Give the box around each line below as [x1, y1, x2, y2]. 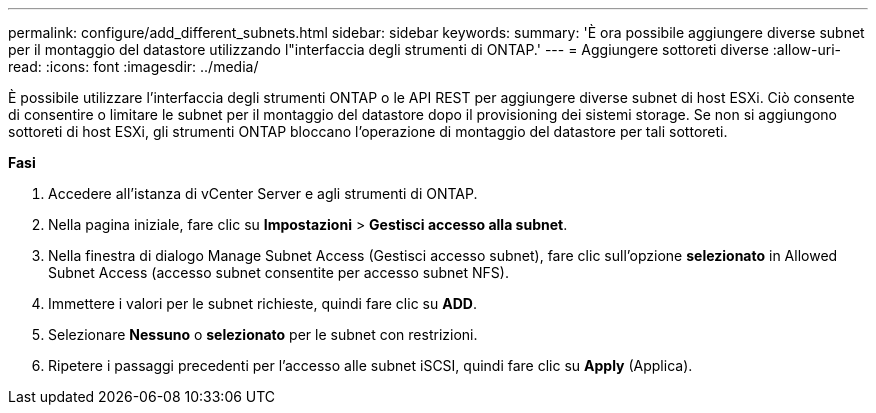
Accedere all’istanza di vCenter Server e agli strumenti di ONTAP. [48, 185, 478, 202]
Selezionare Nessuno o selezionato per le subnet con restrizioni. [48, 326, 478, 343]
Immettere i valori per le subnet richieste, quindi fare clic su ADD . [48, 295, 477, 312]
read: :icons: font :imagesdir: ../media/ [8, 58, 259, 75]
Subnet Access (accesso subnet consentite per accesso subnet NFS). [48, 264, 509, 281]
